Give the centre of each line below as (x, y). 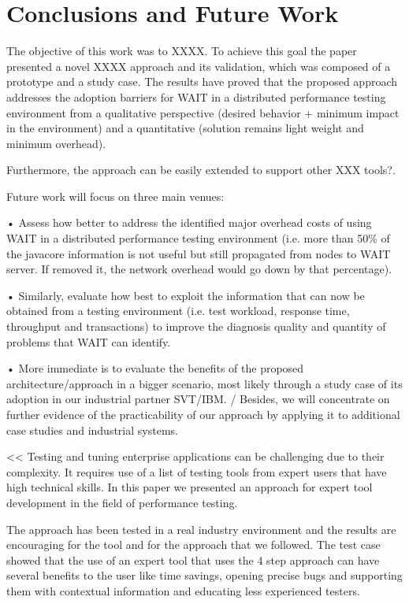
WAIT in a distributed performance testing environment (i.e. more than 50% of (198, 238)
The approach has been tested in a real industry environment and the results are (201, 529)
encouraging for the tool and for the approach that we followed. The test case (193, 545)
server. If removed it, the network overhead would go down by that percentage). (199, 269)
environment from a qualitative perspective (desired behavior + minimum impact (203, 112)
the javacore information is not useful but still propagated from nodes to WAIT (199, 253)
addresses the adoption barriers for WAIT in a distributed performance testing (196, 96)
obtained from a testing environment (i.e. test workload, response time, (178, 311)
